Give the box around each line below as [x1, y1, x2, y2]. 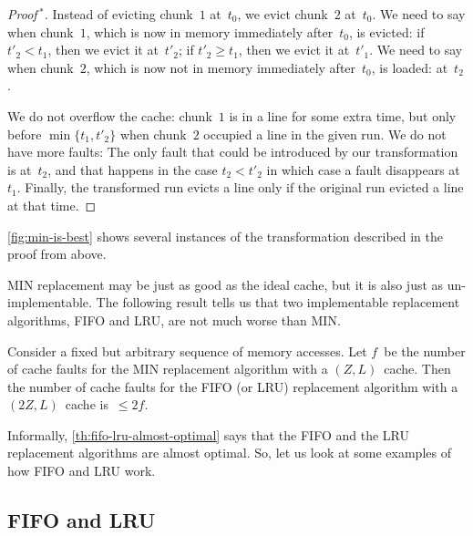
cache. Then [384, 359, 451, 378]
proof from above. [7, 244, 107, 263]
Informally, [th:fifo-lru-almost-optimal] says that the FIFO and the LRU [7, 425, 409, 444]
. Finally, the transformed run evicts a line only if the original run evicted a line [16, 178, 464, 197]
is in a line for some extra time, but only [229, 106, 457, 125]
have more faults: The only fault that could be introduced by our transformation [7, 142, 458, 161]
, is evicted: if [348, 22, 425, 41]
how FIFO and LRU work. [7, 461, 156, 480]
